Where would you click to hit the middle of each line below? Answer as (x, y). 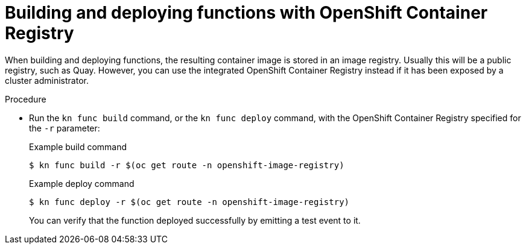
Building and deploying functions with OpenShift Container (246, 13)
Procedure (26, 99)
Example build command (78, 147)
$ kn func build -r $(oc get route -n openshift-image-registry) (187, 165)
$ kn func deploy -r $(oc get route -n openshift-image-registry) (189, 202)
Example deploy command (82, 183)
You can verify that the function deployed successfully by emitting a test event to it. (195, 220)
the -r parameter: (65, 128)
